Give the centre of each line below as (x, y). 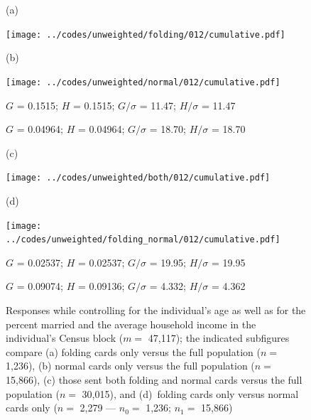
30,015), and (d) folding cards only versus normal (190, 393)
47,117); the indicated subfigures (219, 338)
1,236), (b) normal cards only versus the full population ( (130, 366)
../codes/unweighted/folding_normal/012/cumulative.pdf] (143, 240)
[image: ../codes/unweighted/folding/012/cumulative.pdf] (146, 34)
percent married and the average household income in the (131, 324)
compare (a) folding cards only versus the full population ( (133, 351)
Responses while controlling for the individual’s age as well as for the (156, 310)
